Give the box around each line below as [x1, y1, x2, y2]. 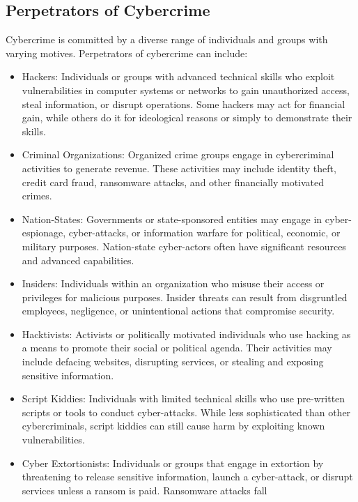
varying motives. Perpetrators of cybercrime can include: [6, 45, 248, 60]
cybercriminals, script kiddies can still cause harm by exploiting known [22, 418, 325, 433]
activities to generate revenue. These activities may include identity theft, [22, 160, 336, 175]
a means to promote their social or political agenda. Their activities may [22, 340, 332, 355]
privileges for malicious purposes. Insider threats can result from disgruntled [22, 289, 348, 304]
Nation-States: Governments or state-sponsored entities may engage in [22, 211, 322, 226]
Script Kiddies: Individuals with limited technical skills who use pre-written [22, 391, 345, 406]
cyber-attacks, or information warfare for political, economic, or [68, 225, 341, 240]
